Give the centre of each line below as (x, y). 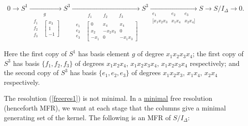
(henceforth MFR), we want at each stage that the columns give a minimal (115, 108)
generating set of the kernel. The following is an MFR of (88, 117)
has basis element (104, 54)
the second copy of (31, 72)
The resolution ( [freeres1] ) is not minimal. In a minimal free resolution (108, 98)
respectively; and (215, 63)
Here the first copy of (36, 54)
